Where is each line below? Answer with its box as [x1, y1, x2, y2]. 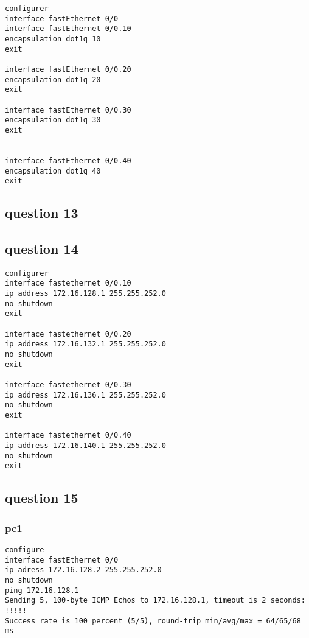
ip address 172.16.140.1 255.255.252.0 [5, 441, 166, 450]
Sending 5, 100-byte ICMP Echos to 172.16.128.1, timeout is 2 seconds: [5, 596, 305, 605]
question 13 [5, 203, 78, 222]
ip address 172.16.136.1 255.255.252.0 [5, 390, 166, 399]
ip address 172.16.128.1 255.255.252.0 [5, 289, 166, 298]
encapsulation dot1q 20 [5, 75, 101, 84]
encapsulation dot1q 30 [5, 116, 101, 125]
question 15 [5, 488, 78, 507]
